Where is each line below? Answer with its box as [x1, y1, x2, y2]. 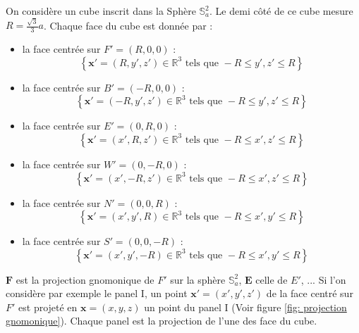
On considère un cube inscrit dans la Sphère [6, 4, 196, 18]
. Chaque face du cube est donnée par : [43, 18, 213, 32]
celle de [255, 272, 288, 287]
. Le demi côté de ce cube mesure [209, 4, 353, 18]
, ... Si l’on [300, 272, 346, 287]
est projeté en [18, 299, 78, 314]
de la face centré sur [266, 286, 353, 301]
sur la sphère [170, 272, 226, 287]
